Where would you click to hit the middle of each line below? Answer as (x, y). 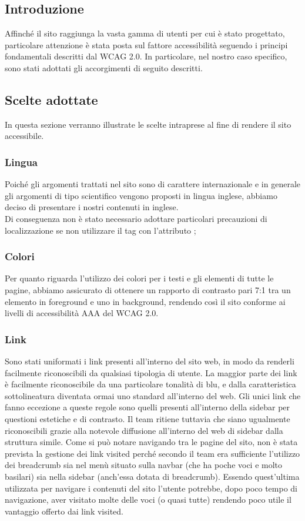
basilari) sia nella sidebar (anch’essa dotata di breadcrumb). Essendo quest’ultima (152, 476)
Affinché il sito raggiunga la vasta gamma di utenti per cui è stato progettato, (145, 33)
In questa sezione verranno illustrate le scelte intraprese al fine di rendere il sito (148, 124)
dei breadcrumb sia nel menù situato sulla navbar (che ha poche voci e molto (144, 465)
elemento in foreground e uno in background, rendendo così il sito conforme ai (145, 301)
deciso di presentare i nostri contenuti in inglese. (92, 207)
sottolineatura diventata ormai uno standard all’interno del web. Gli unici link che (153, 395)
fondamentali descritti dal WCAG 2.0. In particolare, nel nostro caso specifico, (146, 56)
